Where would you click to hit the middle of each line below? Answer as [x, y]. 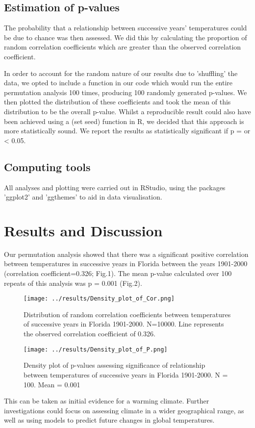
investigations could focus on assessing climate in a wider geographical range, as [124, 410]
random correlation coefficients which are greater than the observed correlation [123, 47]
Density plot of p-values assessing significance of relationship [115, 365]
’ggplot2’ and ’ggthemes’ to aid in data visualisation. [83, 197]
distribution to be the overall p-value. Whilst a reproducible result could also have [127, 111]
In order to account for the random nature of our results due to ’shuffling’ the [121, 73]
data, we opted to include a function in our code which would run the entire [118, 83]
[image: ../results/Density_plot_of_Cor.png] [99, 299]
